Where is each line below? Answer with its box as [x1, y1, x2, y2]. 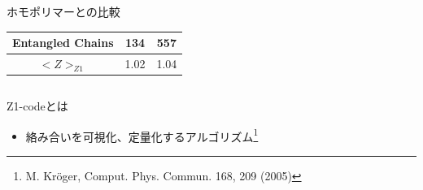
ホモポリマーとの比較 [7, 3, 120, 19]
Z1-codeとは [7, 97, 68, 114]
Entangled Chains [12, 34, 114, 51]
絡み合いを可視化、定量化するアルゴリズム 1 [25, 125, 259, 145]
